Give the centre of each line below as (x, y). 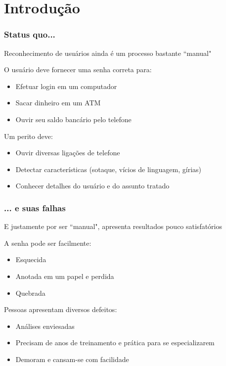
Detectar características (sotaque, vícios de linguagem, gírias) (108, 169)
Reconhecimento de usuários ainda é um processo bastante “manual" (108, 53)
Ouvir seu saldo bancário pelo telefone (73, 119)
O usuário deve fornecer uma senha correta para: (78, 69)
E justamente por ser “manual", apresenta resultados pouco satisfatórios (113, 226)
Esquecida (31, 259)
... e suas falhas (35, 207)
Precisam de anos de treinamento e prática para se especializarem (115, 343)
